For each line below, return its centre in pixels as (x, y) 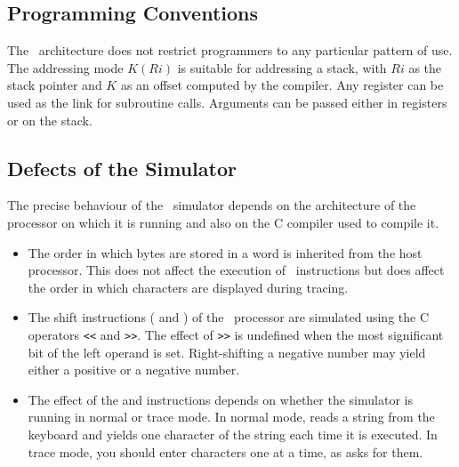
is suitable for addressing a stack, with (282, 67)
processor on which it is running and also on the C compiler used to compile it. (223, 222)
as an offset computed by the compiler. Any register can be (282, 85)
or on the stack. (50, 120)
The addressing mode (65, 67)
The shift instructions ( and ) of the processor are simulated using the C (229, 317)
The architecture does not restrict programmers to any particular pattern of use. (230, 50)
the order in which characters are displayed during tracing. (188, 287)
